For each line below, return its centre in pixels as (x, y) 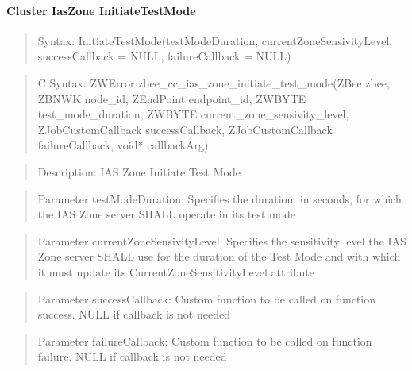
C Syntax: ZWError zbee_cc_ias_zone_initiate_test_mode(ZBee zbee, (214, 82)
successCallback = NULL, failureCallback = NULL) (164, 56)
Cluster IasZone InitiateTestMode (101, 10)
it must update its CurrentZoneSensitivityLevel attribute (176, 271)
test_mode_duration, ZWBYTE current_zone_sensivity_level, (193, 114)
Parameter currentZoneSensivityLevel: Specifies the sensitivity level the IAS (222, 240)
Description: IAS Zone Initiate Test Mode (139, 171)
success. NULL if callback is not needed (134, 314)
